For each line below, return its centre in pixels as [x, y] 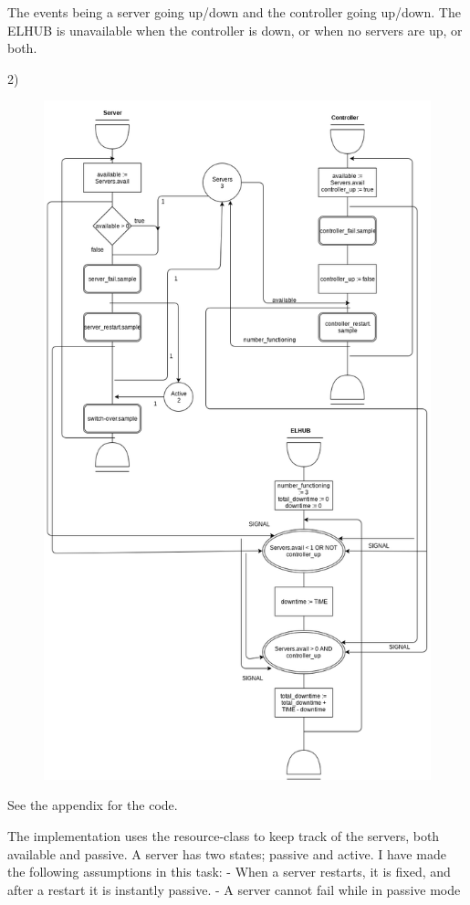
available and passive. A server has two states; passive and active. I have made [227, 853]
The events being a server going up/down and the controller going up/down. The [234, 12]
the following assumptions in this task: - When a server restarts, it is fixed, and [229, 872]
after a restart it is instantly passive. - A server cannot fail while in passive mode [234, 889]
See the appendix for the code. [93, 805]
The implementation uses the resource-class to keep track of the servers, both [224, 836]
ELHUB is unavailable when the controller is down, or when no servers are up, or [235, 30]
